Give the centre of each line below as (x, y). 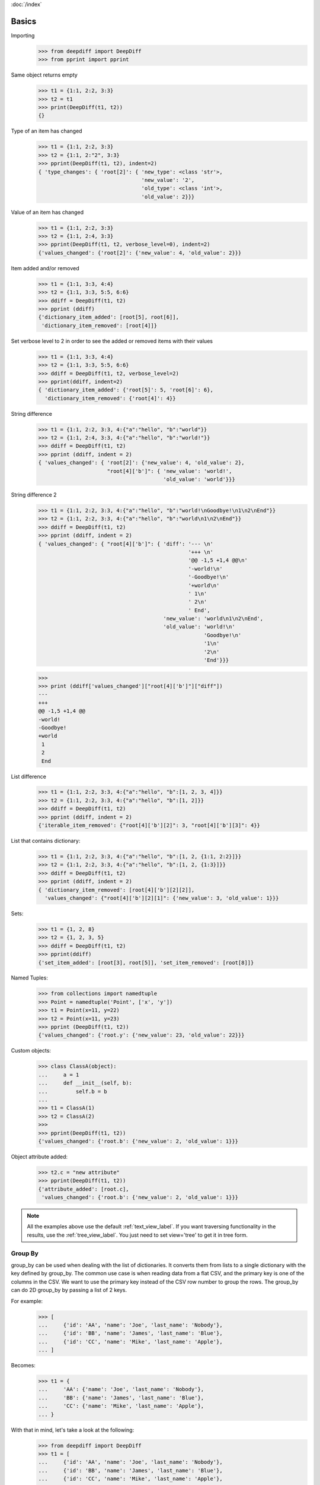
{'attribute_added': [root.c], (84, 1189)
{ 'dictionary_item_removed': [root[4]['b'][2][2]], (116, 890)
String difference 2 (34, 495)
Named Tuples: (30, 978)
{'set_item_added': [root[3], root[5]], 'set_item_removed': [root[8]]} (146, 963)
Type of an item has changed (47, 131)
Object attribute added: (39, 1157)
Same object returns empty (44, 75)
